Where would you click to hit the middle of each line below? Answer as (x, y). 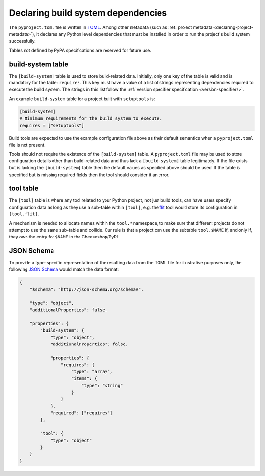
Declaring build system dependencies (88, 13)
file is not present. (27, 145)
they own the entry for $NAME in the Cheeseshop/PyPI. (64, 237)
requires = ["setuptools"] (52, 125)
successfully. (23, 41)
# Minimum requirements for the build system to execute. (91, 119)
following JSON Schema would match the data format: (64, 269)
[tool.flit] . (24, 214)
